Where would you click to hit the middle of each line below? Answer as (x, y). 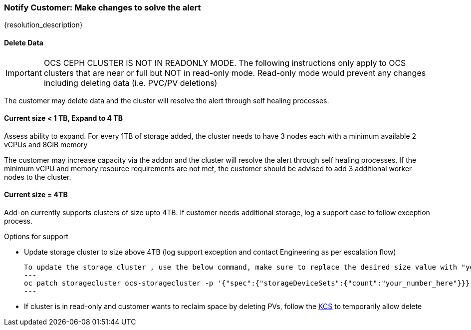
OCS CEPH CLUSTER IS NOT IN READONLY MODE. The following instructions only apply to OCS (225, 63)
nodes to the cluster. (38, 177)
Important (24, 73)
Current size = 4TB (36, 195)
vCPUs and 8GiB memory (46, 144)
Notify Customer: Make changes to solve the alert (103, 7)
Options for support (36, 237)
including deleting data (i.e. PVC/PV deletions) (130, 83)
